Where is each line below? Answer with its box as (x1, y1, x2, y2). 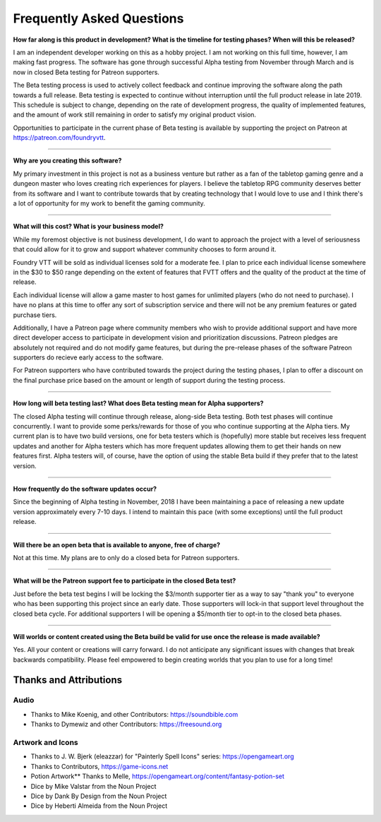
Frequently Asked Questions (13, 11, 184, 26)
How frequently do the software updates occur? (13, 484, 157, 493)
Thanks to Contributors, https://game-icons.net (30, 762, 169, 770)
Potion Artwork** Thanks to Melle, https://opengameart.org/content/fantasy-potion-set (30, 772, 285, 780)
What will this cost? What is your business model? (13, 222, 164, 231)
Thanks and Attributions (13, 674, 123, 686)
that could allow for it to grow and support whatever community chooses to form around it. (13, 245, 277, 254)
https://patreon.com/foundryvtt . (13, 133, 106, 142)
